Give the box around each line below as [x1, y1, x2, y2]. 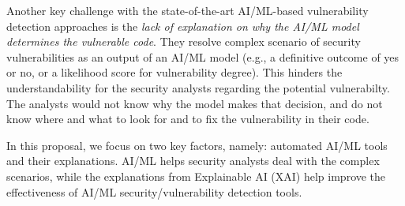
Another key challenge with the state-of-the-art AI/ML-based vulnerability [6, 2, 369, 18]
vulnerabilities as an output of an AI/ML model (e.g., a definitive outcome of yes [6, 48, 399, 65]
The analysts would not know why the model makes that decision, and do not [6, 95, 383, 111]
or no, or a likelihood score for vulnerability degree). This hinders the [6, 64, 343, 81]
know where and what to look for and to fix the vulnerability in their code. [6, 110, 369, 127]
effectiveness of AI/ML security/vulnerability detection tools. [6, 183, 302, 200]
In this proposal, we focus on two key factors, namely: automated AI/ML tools [6, 137, 388, 153]
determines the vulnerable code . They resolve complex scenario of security [6, 33, 361, 50]
